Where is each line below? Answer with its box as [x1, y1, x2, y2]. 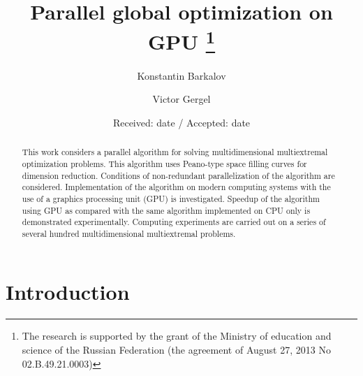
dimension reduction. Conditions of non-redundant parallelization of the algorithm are [22, 169, 335, 181]
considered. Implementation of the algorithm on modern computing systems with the [22, 181, 331, 193]
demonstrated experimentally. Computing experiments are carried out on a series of [22, 216, 326, 228]
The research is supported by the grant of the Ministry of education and [22, 328, 332, 343]
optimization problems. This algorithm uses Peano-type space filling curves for [22, 157, 307, 169]
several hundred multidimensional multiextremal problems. [22, 227, 236, 239]
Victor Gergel [152, 92, 211, 106]
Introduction [6, 277, 130, 306]
